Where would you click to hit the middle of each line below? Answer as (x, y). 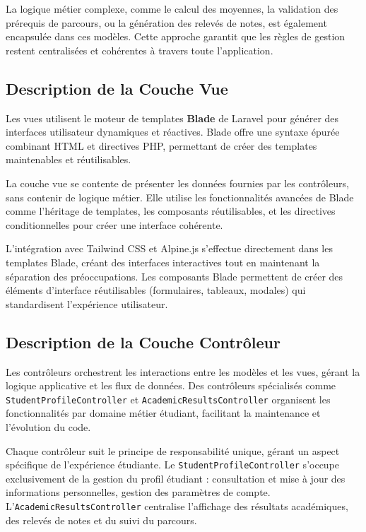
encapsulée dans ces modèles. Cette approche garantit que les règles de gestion (176, 36)
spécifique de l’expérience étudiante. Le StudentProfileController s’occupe (173, 465)
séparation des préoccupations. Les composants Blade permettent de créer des (175, 276)
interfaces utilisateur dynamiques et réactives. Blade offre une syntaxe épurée (173, 132)
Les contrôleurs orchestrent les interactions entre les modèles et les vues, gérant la (183, 371)
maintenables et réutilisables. (69, 159)
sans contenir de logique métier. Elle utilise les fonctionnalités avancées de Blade (180, 197)
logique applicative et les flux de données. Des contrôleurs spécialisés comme (171, 385)
